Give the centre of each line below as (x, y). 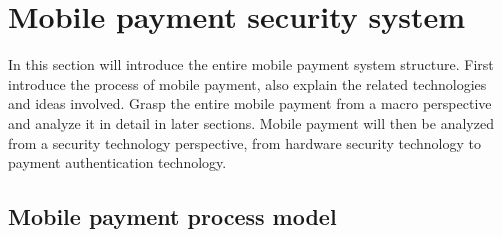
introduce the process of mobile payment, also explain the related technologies (247, 83)
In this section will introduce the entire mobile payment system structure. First (251, 64)
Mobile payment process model (172, 216)
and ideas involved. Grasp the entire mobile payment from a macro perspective (250, 103)
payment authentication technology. (117, 162)
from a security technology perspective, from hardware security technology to (244, 142)
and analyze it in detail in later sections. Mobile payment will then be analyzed (251, 122)
